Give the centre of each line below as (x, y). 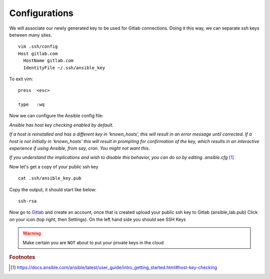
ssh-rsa (27, 201)
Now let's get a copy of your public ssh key (54, 167)
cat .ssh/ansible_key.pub (50, 178)
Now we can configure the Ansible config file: (56, 116)
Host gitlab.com (38, 53)
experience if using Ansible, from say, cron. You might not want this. (79, 149)
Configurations (41, 13)
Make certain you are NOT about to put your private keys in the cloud (93, 242)
